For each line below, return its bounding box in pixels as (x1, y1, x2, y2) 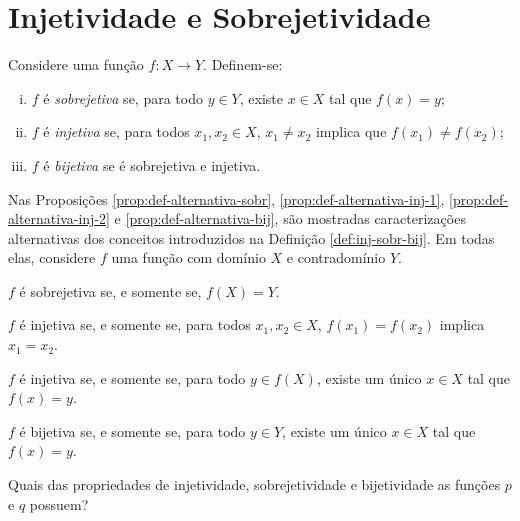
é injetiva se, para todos (43, 121, 190, 142)
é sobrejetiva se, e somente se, (19, 280, 202, 301)
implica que (315, 121, 387, 142)
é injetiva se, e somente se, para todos (19, 314, 251, 335)
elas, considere (8, 247, 96, 268)
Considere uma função (8, 54, 144, 75)
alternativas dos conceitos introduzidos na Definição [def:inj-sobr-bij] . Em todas (8, 227, 495, 248)
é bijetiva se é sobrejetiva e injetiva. (43, 154, 261, 175)
